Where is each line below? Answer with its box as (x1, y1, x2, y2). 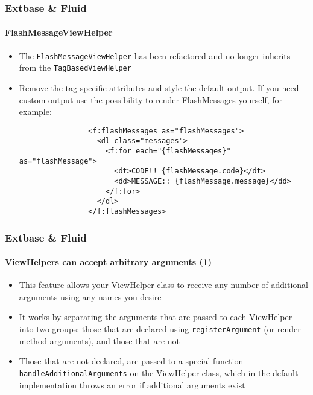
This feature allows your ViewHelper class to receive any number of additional (19, 278, 309, 291)
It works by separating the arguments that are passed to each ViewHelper (19, 310, 292, 323)
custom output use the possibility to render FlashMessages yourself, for (19, 93, 283, 106)
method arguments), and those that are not (19, 334, 180, 347)
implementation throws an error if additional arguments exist (19, 378, 245, 391)
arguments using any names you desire (19, 290, 162, 303)
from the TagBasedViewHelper (19, 61, 131, 74)
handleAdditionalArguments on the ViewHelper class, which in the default (19, 366, 299, 379)
